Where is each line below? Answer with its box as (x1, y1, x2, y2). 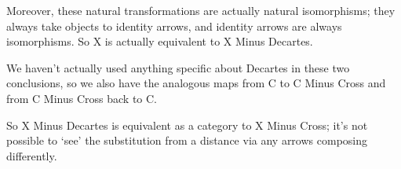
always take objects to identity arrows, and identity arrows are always (6, 17, 342, 34)
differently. (6, 147, 57, 163)
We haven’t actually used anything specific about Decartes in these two (6, 59, 350, 75)
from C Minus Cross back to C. (6, 90, 158, 106)
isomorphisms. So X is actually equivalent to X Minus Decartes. (6, 33, 313, 50)
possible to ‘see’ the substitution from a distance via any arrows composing (6, 132, 367, 149)
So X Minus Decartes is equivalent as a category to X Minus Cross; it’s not (6, 116, 368, 133)
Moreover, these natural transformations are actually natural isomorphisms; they (6, 2, 396, 18)
